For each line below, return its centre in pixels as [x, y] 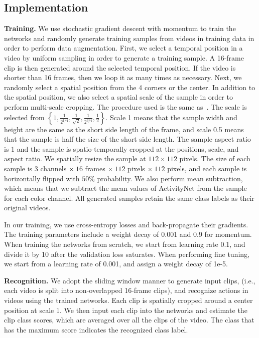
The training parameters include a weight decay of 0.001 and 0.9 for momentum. [128, 234]
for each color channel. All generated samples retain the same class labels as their [129, 198]
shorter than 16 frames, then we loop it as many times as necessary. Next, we [123, 77]
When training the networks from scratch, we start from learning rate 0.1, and [125, 244]
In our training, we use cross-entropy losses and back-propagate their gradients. [126, 224]
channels [53, 168]
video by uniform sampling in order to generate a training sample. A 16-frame [124, 57]
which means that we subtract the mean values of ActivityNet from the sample [125, 188]
